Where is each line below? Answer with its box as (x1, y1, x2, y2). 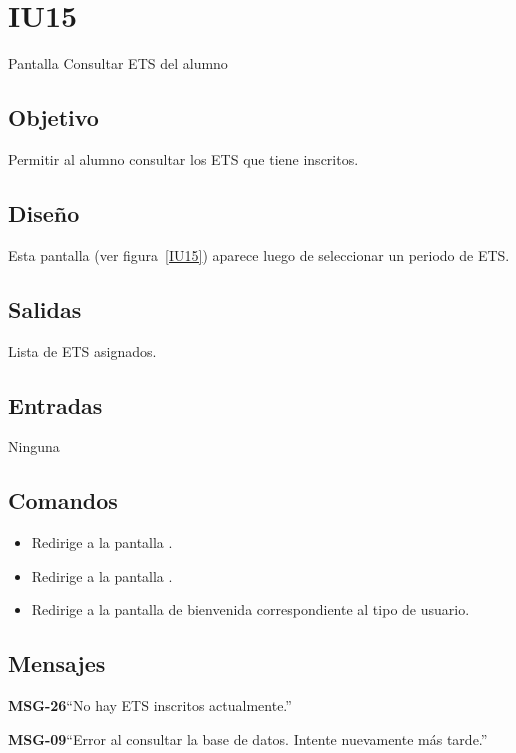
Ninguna (8, 436, 60, 457)
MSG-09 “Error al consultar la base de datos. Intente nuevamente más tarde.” (8, 728, 488, 749)
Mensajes (8, 648, 106, 679)
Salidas (8, 293, 82, 324)
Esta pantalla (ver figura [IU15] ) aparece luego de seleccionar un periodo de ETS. (8, 244, 510, 265)
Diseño (8, 197, 80, 228)
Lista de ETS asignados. (8, 340, 157, 361)
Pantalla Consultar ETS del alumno (8, 53, 228, 74)
